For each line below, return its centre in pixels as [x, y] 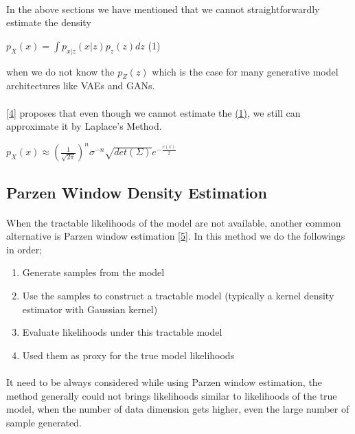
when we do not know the [60, 71]
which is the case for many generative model [245, 71]
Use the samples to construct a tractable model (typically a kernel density [178, 295]
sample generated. [44, 422]
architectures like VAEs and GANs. [81, 85]
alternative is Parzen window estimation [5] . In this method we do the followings [176, 236]
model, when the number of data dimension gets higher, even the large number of [178, 409]
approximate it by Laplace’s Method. [84, 126]
